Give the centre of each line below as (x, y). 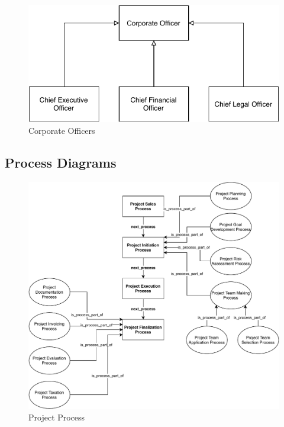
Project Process (57, 417)
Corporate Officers (62, 130)
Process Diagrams (61, 162)
